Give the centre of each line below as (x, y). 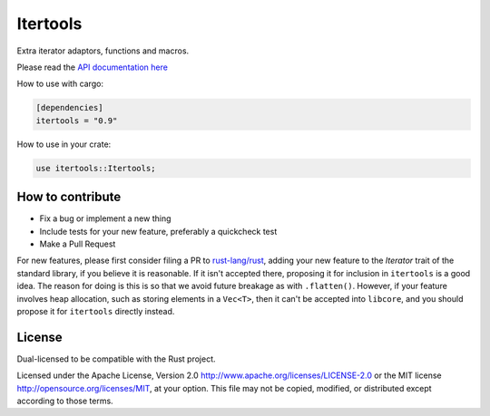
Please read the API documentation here (92, 67)
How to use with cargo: (60, 84)
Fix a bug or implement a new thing (105, 218)
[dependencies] (69, 108)
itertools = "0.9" (77, 121)
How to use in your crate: (64, 144)
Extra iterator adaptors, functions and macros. (103, 51)
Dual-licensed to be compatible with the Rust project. (117, 359)
